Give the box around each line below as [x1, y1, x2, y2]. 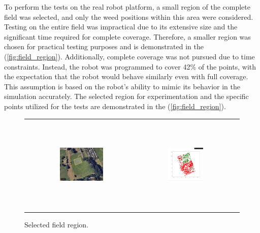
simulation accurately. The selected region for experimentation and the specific [4, 91, 249, 102]
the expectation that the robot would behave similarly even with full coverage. [4, 71, 248, 82]
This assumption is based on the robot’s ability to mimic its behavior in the [4, 81, 240, 91]
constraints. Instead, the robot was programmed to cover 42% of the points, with [4, 61, 256, 72]
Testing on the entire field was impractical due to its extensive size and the [4, 21, 238, 32]
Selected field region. [24, 219, 89, 230]
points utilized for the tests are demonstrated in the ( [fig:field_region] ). [4, 101, 226, 111]
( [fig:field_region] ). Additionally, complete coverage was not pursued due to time [4, 51, 255, 61]
